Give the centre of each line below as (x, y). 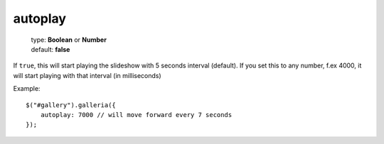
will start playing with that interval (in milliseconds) (87, 75)
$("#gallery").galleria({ (71, 105)
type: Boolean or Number (69, 40)
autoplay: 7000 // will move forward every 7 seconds (136, 115)
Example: (27, 89)
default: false (50, 49)
